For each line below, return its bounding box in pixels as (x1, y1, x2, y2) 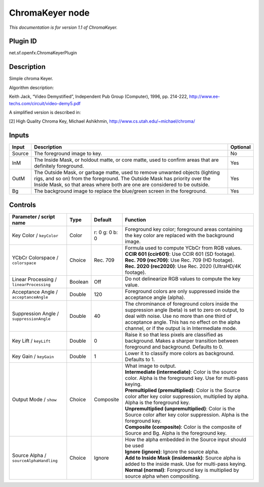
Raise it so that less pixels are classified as (125, 331, 223, 338)
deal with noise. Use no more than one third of (125, 312, 232, 319)
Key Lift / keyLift (12, 337, 51, 344)
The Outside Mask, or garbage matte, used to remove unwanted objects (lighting (34, 169, 220, 176)
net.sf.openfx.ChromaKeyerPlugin (9, 50, 77, 56)
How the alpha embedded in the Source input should (125, 436, 246, 443)
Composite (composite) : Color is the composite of (125, 423, 242, 430)
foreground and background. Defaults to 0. (125, 343, 223, 350)
